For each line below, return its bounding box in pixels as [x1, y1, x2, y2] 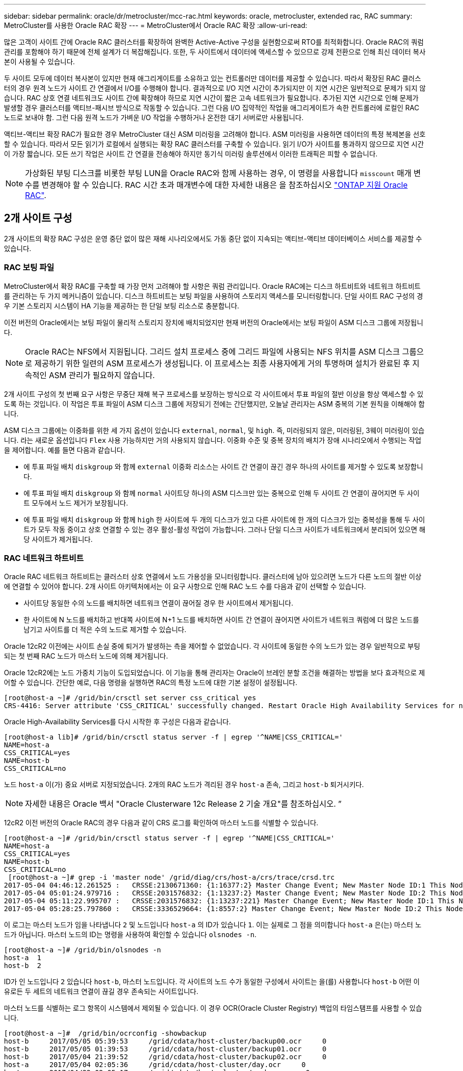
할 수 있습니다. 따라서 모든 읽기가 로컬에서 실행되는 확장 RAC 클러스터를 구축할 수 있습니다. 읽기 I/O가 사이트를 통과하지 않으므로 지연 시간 [4, 140, 424, 148]
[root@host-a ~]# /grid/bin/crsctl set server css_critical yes [4, 694, 257, 702]
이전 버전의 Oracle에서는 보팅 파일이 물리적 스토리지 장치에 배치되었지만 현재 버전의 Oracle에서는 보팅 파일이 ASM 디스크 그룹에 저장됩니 [4, 318, 423, 327]
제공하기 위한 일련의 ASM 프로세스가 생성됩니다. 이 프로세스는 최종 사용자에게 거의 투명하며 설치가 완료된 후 [34, 358, 411, 368]
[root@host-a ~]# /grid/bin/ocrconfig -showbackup [4, 1029, 207, 1038]
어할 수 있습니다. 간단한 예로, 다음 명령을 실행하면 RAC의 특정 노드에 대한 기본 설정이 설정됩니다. [4, 678, 297, 687]
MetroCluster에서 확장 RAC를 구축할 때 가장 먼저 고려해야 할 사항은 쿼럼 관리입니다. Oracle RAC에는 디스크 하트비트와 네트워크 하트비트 [4, 281, 421, 290]
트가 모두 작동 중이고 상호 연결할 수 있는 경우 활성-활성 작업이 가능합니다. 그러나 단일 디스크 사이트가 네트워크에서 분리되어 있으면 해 [24, 525, 426, 534]
